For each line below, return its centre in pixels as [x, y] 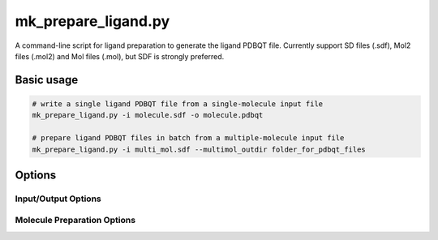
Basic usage [47, 80]
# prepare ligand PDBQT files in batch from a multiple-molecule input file [188, 138]
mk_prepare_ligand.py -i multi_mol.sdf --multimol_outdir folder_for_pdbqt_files [199, 149]
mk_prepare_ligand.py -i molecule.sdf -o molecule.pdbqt [148, 115]
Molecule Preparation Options [75, 221]
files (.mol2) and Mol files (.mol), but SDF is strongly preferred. [120, 56]
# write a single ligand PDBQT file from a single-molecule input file [178, 104]
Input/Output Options [58, 199]
